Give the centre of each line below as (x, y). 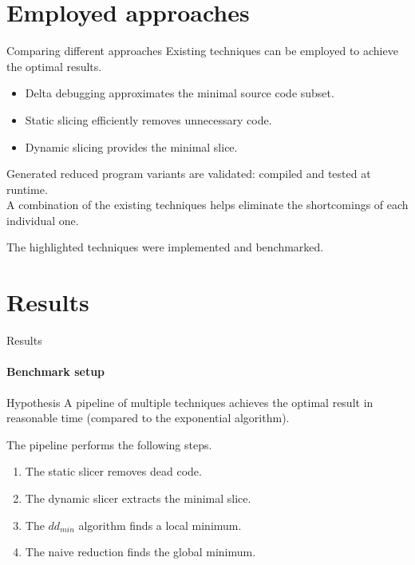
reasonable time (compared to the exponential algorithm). (148, 418)
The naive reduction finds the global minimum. (140, 552)
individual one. (43, 220)
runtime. (27, 189)
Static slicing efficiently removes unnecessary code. (148, 119)
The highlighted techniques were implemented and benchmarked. (165, 247)
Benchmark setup (56, 371)
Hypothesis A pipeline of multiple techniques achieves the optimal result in (190, 402)
